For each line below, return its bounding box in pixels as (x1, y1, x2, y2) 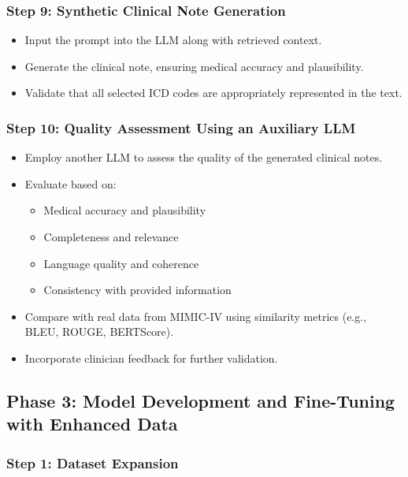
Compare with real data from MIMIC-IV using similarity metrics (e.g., (24, 307, 367, 324)
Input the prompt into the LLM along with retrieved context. (24, 32, 322, 48)
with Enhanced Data (6, 412, 178, 436)
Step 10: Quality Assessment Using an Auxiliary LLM (6, 117, 356, 137)
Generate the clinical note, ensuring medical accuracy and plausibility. (24, 58, 364, 74)
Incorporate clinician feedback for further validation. (24, 349, 278, 366)
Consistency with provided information (43, 281, 232, 298)
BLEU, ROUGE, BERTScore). (24, 323, 174, 340)
